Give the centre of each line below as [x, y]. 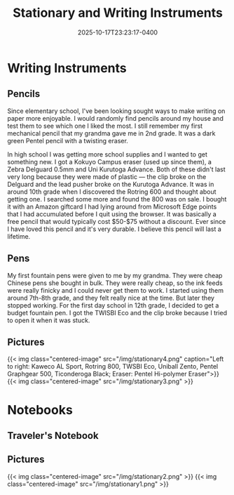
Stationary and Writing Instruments [118, 13]
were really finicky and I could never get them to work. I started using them [116, 290]
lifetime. [19, 236]
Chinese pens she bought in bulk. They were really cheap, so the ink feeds [115, 283]
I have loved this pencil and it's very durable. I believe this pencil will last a [115, 229]
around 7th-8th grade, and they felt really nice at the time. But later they [111, 298]
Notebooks [40, 410]
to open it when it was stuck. [49, 320]
